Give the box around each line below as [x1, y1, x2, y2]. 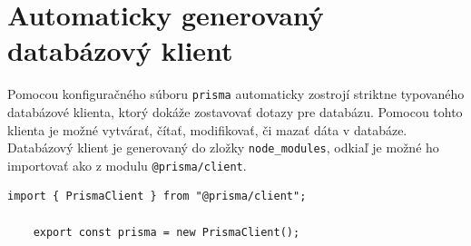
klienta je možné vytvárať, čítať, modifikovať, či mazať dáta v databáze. [7, 120, 407, 139]
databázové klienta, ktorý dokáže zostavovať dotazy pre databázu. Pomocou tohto [7, 102, 463, 121]
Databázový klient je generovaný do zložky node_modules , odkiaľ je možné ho [7, 138, 439, 157]
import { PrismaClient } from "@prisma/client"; [7, 190, 307, 203]
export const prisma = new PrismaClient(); [33, 225, 300, 239]
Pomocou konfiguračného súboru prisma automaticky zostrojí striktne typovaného [7, 84, 465, 103]
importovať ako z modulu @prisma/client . [7, 155, 247, 174]
